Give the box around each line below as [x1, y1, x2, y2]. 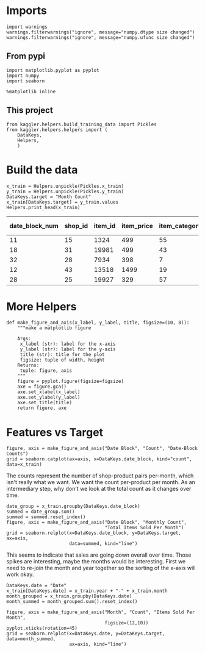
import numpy [6, 73, 40, 79]
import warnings [6, 24, 48, 30]
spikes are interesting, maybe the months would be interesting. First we [6, 558, 186, 565]
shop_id [64, 221, 88, 230]
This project [6, 105, 53, 116]
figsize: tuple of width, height [20, 357, 105, 363]
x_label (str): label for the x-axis [20, 341, 116, 348]
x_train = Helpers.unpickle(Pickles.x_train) [6, 183, 124, 189]
